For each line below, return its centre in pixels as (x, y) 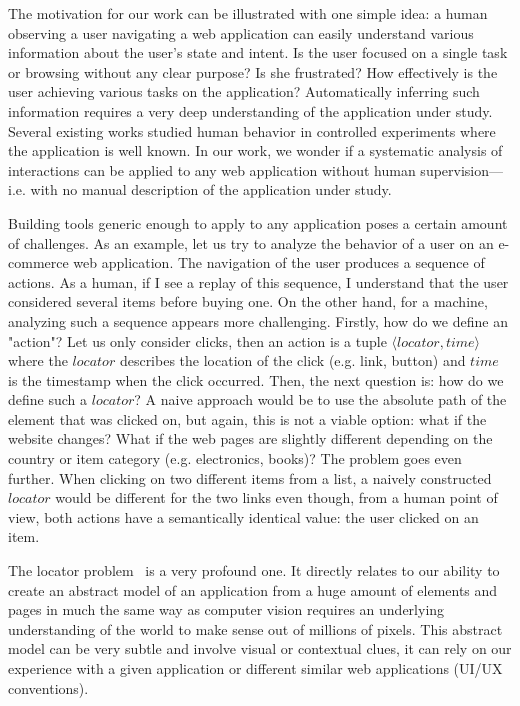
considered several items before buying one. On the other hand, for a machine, (248, 301)
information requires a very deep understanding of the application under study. (250, 110)
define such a (48, 399)
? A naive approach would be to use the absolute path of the (320, 399)
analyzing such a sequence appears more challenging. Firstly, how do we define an (258, 320)
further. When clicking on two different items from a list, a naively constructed (250, 477)
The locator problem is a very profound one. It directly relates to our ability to (254, 570)
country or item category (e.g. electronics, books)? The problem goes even (235, 458)
